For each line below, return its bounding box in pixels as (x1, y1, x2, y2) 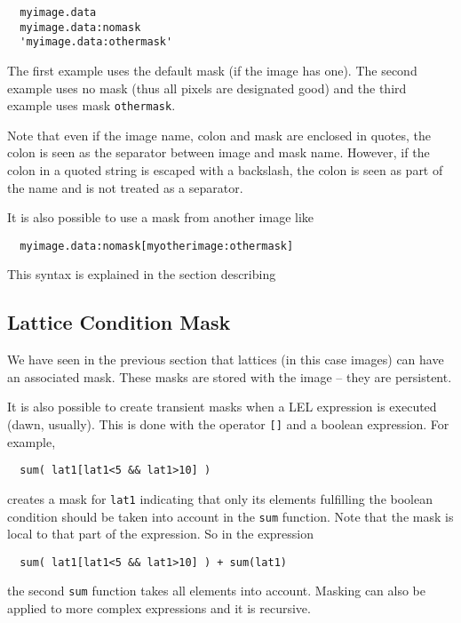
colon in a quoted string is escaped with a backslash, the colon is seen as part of (7, 161, 443, 179)
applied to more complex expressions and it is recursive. (7, 599, 311, 618)
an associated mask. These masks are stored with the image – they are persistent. (7, 367, 452, 386)
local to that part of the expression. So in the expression (7, 524, 314, 543)
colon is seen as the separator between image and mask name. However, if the (7, 143, 430, 162)
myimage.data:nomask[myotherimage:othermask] (20, 239, 294, 252)
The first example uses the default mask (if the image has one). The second (7, 60, 417, 79)
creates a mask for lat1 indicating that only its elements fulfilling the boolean (7, 489, 433, 507)
